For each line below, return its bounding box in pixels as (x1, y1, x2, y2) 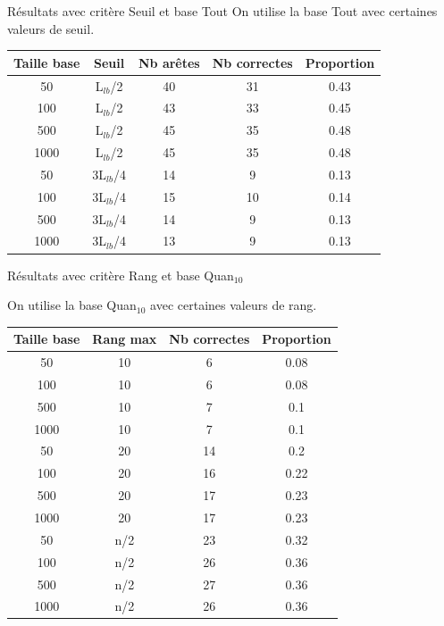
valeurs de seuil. (7, 19, 95, 38)
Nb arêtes (138, 53, 200, 71)
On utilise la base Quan (7, 296, 137, 314)
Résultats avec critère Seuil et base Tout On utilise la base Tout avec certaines (7, 2, 438, 20)
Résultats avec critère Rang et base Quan (7, 265, 234, 284)
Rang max (92, 330, 157, 348)
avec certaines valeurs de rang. (150, 296, 317, 314)
